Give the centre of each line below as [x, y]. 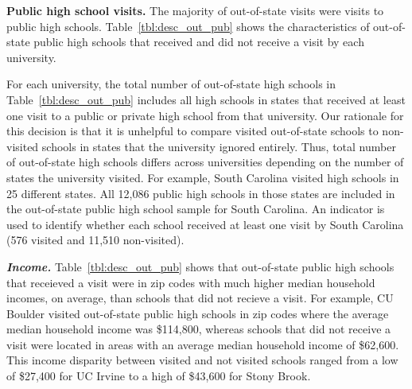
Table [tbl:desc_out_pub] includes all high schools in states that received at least [206, 99]
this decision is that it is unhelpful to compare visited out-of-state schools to [192, 131]
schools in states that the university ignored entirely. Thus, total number [219, 146]
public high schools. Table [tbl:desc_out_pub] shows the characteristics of [188, 26]
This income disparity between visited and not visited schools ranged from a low [202, 360]
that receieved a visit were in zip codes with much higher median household [191, 282]
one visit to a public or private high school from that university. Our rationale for [205, 115]
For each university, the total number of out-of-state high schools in [171, 84]
